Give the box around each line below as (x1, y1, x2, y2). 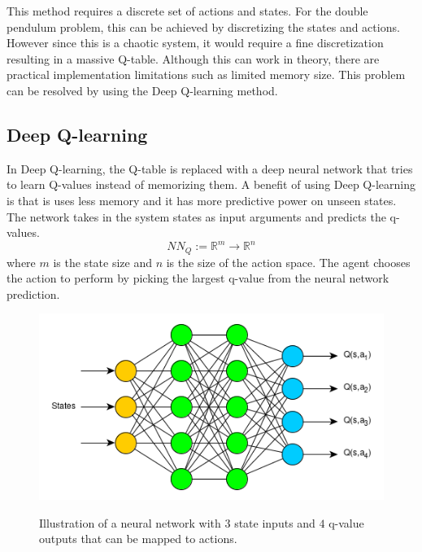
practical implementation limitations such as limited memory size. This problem (7, 66, 406, 83)
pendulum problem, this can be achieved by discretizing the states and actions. (7, 18, 400, 35)
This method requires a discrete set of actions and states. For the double (7, 2, 368, 19)
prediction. (7, 285, 60, 302)
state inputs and (234, 514, 315, 531)
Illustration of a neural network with (39, 514, 221, 531)
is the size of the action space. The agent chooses (166, 253, 411, 270)
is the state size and (53, 253, 152, 270)
